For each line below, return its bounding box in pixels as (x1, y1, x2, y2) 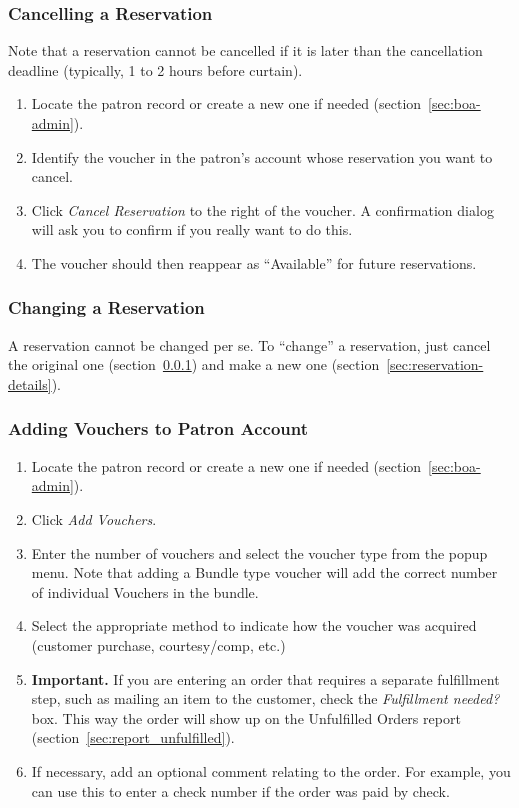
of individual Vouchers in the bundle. (31, 581, 259, 602)
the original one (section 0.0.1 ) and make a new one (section (8, 354, 380, 375)
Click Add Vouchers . (31, 508, 157, 529)
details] (8, 373, 52, 394)
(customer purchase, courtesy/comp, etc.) (31, 634, 286, 655)
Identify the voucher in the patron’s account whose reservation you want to (31, 146, 493, 167)
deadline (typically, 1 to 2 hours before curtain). (8, 59, 303, 80)
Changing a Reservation (8, 295, 205, 320)
